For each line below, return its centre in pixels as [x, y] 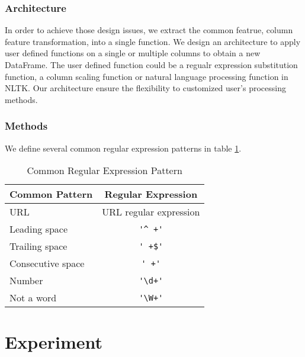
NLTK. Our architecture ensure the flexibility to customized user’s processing [145, 88]
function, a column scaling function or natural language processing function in [147, 76]
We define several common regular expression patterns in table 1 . [123, 148]
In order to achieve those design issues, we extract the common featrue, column [149, 30]
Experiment [54, 342]
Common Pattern [51, 194]
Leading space [39, 229]
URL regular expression [151, 212]
